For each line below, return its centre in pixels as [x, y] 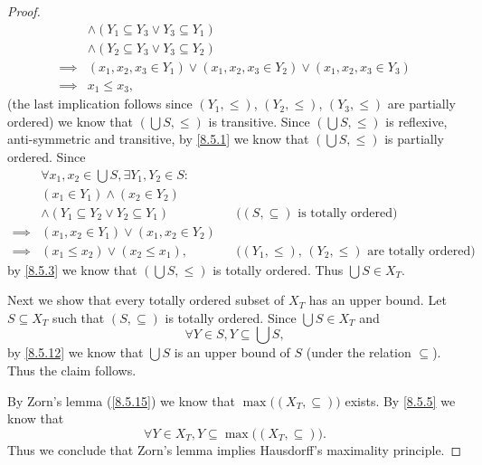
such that [79, 317]
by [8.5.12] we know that [76, 352]
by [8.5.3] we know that [72, 269]
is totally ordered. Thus [278, 269]
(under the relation [359, 352]
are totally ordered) [421, 251]
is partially [415, 139]
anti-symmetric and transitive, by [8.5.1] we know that [158, 139]
